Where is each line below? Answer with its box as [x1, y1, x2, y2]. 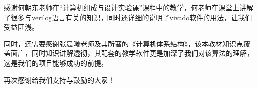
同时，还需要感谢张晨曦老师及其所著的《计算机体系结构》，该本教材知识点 [4, 38, 243, 48]
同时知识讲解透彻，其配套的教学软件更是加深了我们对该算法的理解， [31, 48, 254, 58]
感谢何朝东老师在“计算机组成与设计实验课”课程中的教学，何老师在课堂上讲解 [4, 2, 254, 12]
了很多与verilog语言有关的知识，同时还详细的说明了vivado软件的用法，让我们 [4, 12, 252, 22]
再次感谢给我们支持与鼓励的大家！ [4, 74, 115, 85]
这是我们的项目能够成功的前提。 [4, 57, 108, 68]
